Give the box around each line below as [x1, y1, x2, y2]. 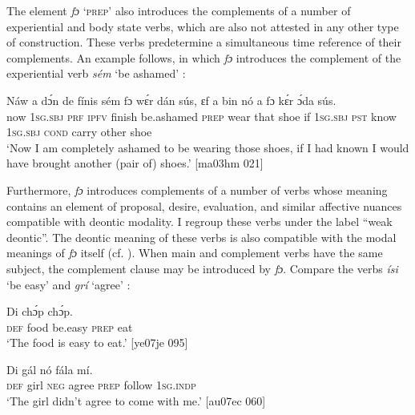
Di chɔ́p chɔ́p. [6, 303, 74, 320]
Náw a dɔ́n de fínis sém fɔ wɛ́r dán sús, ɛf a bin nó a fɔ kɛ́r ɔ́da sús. [6, 91, 336, 108]
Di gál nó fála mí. [6, 361, 93, 377]
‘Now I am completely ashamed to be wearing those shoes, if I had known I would [6, 139, 409, 155]
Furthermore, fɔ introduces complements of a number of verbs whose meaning [6, 181, 388, 198]
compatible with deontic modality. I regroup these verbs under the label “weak [6, 213, 393, 230]
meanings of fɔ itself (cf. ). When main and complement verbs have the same [6, 244, 383, 261]
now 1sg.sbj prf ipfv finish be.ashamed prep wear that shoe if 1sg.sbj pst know [6, 107, 397, 124]
